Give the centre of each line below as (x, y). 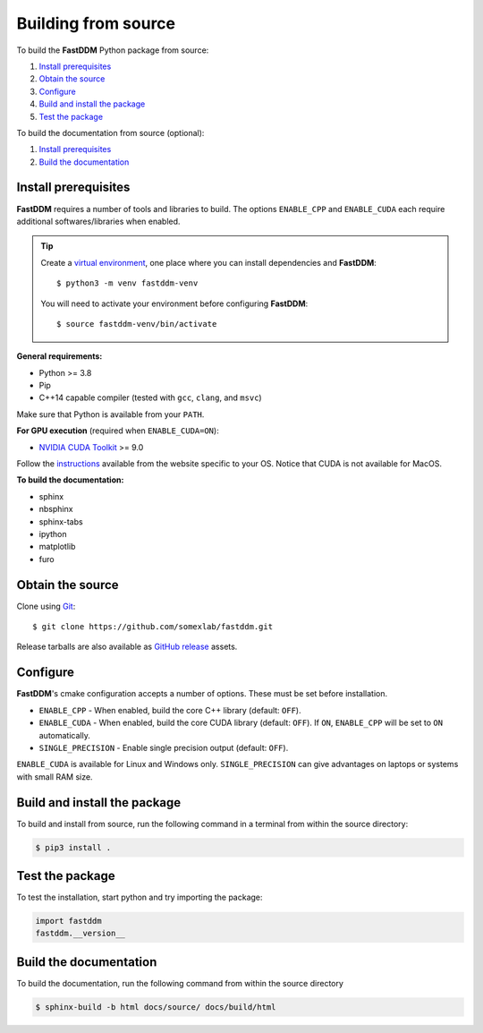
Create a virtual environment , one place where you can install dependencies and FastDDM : (209, 262)
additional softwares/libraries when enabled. (98, 221)
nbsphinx (56, 509)
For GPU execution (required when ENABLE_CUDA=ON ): (118, 431)
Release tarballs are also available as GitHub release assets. (127, 647)
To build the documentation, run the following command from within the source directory (180, 983)
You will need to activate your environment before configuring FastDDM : (174, 303)
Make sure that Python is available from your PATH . (110, 414)
